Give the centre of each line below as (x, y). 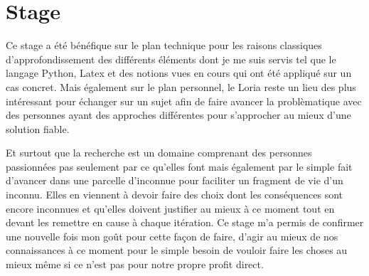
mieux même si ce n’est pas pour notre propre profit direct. (135, 264)
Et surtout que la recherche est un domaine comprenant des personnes (159, 153)
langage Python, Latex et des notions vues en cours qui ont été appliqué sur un (179, 73)
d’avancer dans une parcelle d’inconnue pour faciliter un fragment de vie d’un (175, 180)
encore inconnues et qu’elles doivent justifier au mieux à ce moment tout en (170, 208)
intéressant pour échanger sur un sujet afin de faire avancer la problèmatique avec (184, 101)
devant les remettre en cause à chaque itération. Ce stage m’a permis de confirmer (185, 222)
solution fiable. (38, 128)
